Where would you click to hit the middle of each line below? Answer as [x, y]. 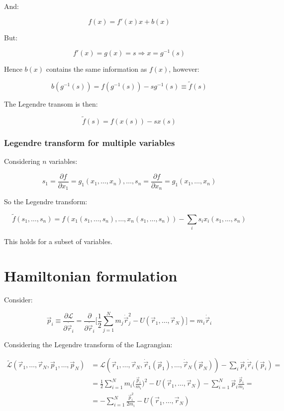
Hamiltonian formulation [91, 276]
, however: [184, 69]
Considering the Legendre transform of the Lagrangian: [88, 344]
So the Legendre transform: [46, 202]
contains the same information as [96, 69]
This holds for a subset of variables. [58, 241]
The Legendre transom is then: [51, 104]
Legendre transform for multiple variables [90, 142]
